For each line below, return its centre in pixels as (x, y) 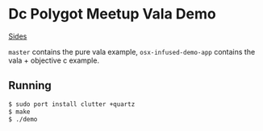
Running (30, 86)
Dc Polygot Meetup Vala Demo (112, 14)
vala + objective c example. (54, 60)
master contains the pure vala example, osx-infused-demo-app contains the (132, 51)
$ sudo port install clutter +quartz (72, 104)
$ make (19, 112)
